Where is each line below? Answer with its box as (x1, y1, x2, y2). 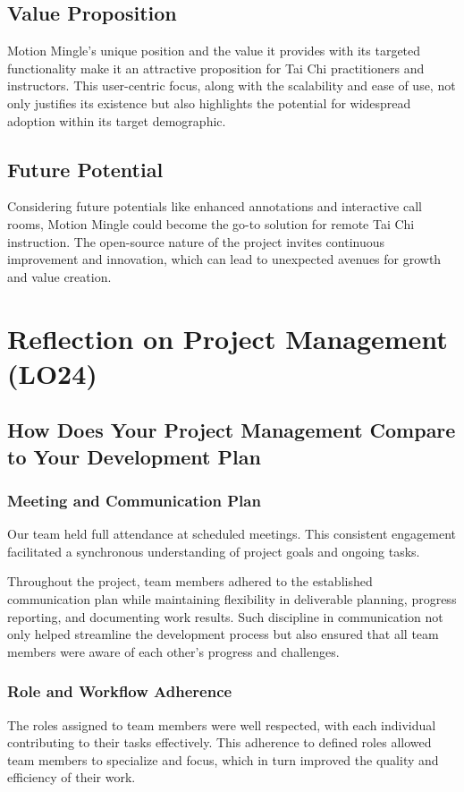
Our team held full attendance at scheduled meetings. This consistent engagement (7, 524, 457, 543)
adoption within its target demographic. (7, 111, 226, 130)
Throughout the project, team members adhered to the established (7, 572, 373, 591)
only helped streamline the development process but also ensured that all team (7, 625, 439, 643)
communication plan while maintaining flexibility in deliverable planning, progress (7, 590, 457, 609)
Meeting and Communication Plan (7, 490, 261, 511)
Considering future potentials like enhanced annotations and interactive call (7, 197, 422, 216)
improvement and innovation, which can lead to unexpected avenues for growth (7, 250, 442, 268)
